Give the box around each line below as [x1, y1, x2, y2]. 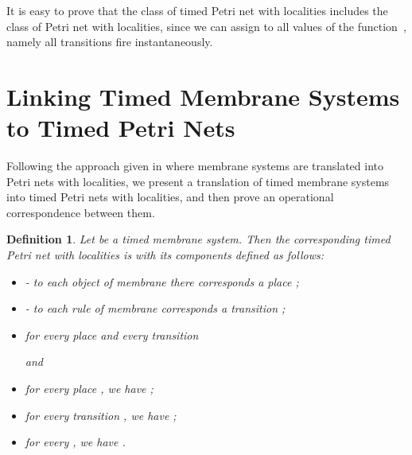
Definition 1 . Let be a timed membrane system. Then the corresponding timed [6, 231, 391, 247]
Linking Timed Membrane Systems [6, 80, 400, 112]
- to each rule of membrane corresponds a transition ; [25, 300, 286, 317]
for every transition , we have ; [25, 406, 177, 423]
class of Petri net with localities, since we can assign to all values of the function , [6, 17, 406, 34]
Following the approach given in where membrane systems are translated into [6, 157, 383, 174]
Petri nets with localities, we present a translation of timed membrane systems [6, 173, 390, 189]
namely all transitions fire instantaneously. [6, 33, 213, 50]
